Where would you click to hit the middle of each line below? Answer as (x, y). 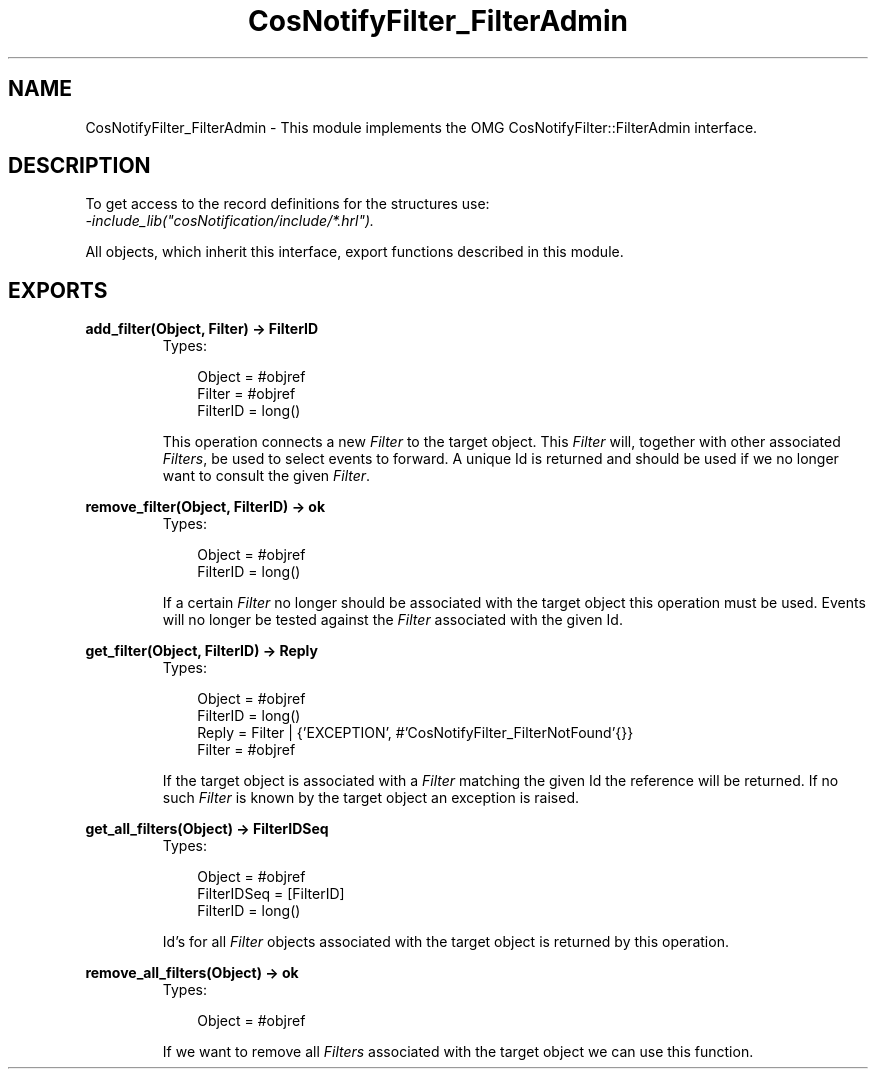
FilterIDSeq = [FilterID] (271, 894)
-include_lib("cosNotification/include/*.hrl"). (230, 221)
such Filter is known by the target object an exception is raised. (371, 798)
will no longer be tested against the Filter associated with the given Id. (392, 620)
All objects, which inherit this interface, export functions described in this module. (354, 252)
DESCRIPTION (79, 166)
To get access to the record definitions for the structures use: (287, 204)
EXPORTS (58, 290)
